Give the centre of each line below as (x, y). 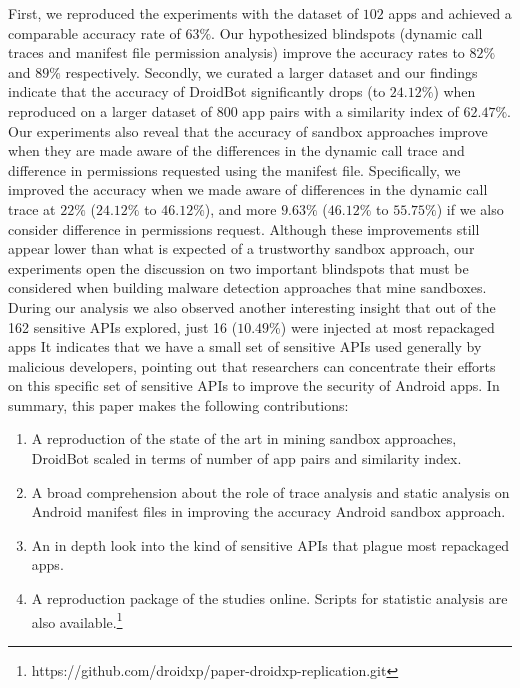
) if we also (470, 208)
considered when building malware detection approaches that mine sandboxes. (247, 287)
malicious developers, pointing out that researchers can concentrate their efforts (252, 365)
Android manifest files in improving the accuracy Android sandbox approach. (268, 511)
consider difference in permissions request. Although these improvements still (244, 228)
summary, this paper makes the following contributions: (178, 404)
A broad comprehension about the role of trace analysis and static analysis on (270, 491)
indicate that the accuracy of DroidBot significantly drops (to (197, 91)
